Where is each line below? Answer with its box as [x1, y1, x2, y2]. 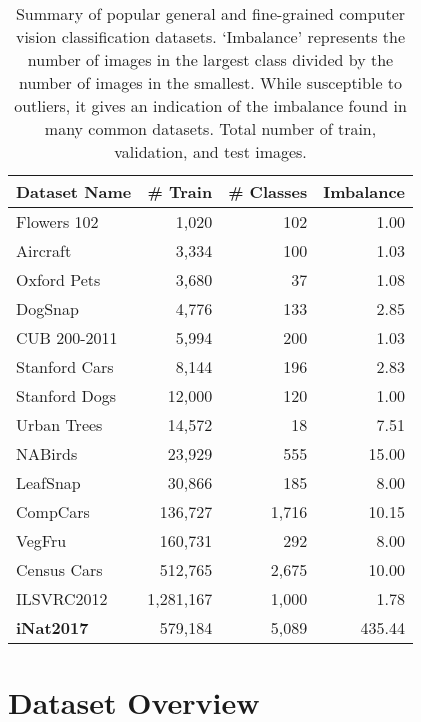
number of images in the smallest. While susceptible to [18, 71, 403, 94]
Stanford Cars [16, 355, 114, 378]
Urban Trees [16, 413, 103, 436]
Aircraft [16, 239, 72, 262]
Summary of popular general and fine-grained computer [15, 2, 406, 25]
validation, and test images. [114, 140, 307, 163]
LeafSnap [16, 471, 81, 494]
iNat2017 [16, 616, 89, 639]
